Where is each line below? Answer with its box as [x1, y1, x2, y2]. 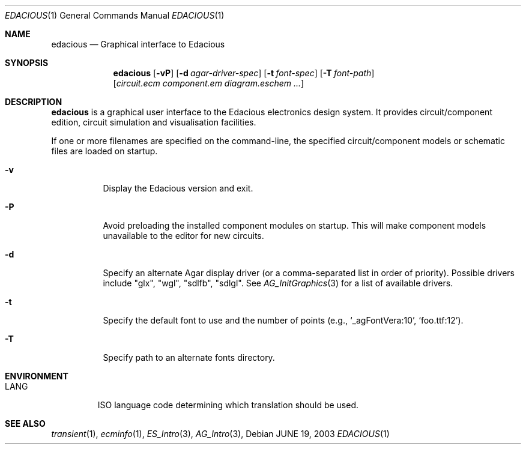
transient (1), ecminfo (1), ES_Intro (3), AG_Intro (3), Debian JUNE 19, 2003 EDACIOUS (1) [51, 429, 390, 439]
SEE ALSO [5, 418, 46, 429]
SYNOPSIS [5, 58, 49, 68]
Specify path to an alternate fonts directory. [103, 352, 275, 363]
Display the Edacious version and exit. [103, 183, 253, 193]
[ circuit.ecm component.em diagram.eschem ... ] [113, 78, 304, 88]
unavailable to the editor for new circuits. [103, 231, 264, 241]
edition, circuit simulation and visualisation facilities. [51, 117, 256, 127]
